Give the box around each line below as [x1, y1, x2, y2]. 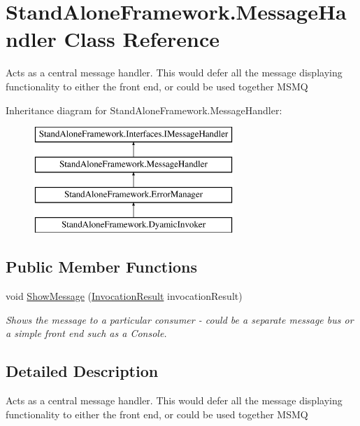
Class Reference [64, 25, 219, 53]
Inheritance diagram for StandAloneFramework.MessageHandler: [6, 102, 282, 117]
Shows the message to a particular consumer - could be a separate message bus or [6, 312, 354, 327]
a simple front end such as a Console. [6, 326, 167, 341]
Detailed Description [6, 360, 159, 382]
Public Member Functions [6, 256, 197, 277]
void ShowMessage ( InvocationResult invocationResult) [6, 289, 243, 303]
